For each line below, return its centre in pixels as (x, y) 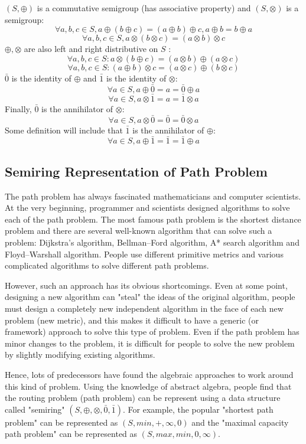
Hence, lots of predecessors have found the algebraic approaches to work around (149, 374)
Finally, (18, 108)
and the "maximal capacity (240, 422)
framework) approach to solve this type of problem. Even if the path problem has (152, 332)
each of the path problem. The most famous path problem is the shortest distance (153, 219)
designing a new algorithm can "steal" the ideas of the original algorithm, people (150, 297)
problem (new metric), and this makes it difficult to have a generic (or (132, 320)
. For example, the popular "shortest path (198, 409)
